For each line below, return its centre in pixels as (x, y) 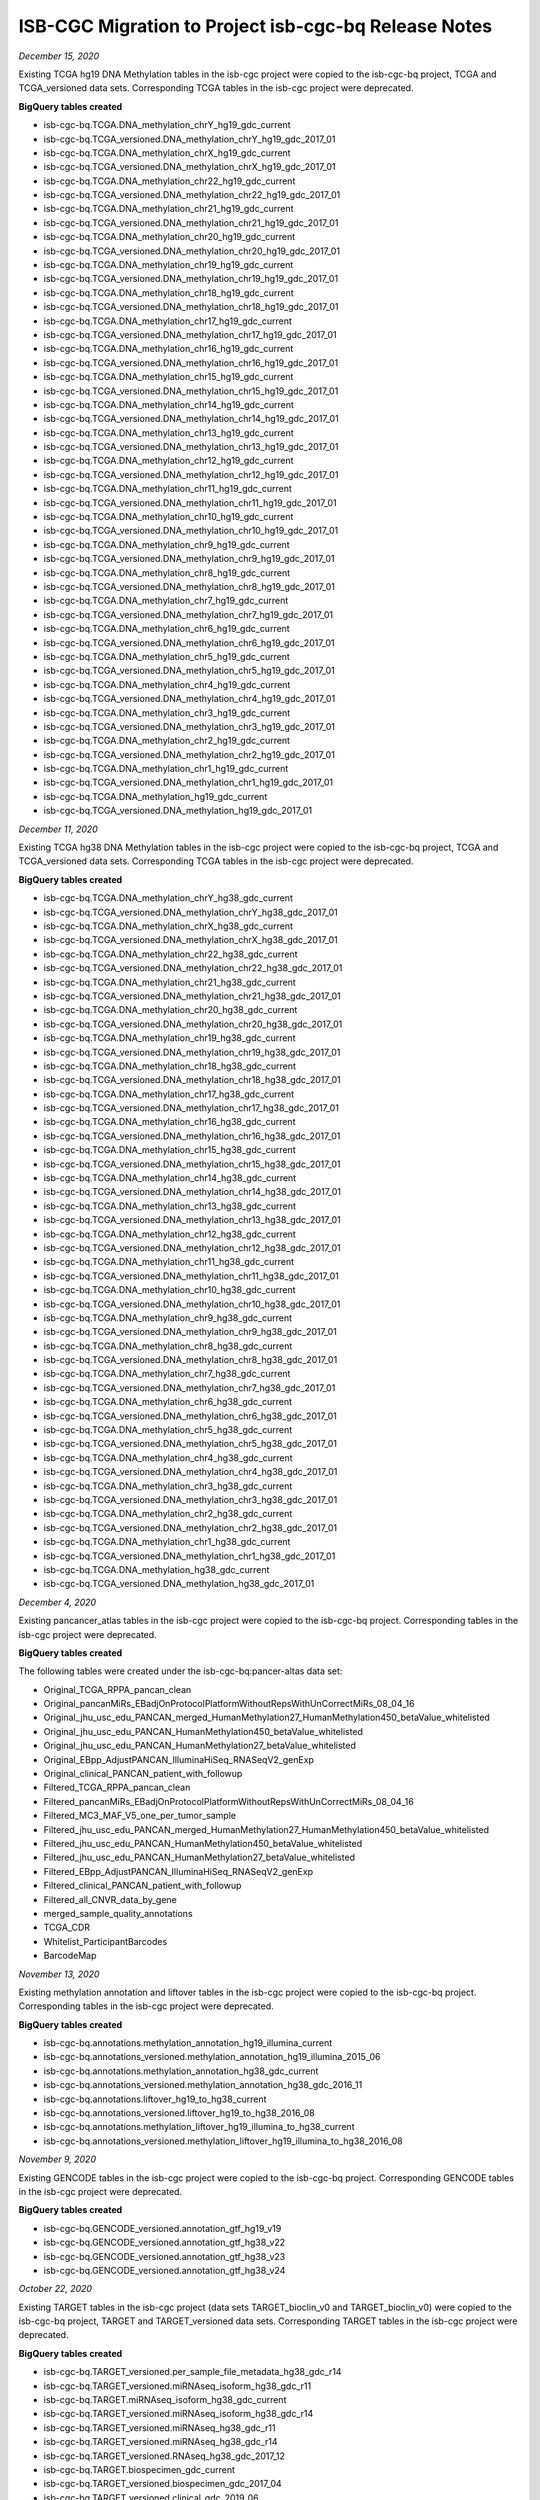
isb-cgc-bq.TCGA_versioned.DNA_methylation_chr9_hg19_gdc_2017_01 (189, 559)
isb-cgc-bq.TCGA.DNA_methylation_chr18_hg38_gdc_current (170, 1066)
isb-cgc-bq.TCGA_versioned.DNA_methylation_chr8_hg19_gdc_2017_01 (189, 586)
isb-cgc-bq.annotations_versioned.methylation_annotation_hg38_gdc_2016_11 (203, 2085)
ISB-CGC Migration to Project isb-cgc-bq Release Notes (255, 26)
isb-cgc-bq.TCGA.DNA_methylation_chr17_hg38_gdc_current (169, 1094)
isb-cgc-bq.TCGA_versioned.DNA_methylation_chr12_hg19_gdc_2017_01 (191, 474)
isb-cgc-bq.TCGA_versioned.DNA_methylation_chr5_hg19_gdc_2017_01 (189, 671)
